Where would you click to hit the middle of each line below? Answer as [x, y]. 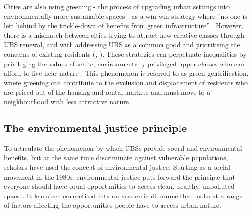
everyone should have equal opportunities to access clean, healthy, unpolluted [119, 186]
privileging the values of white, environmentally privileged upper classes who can [124, 63]
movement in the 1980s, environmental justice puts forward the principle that [119, 176]
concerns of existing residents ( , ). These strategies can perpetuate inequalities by [125, 54]
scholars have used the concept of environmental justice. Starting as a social [117, 167]
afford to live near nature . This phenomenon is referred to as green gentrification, [126, 73]
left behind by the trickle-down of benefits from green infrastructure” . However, [124, 25]
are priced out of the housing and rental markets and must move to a [107, 92]
